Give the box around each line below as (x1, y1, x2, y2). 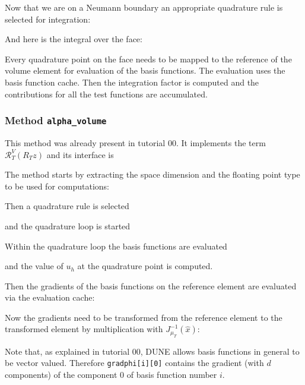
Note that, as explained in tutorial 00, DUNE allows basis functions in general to (5, 345, 300, 357)
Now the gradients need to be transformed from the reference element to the (5, 311, 282, 323)
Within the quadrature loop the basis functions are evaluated (5, 239, 227, 252)
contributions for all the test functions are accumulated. (5, 87, 208, 100)
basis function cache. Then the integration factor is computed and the (5, 75, 259, 88)
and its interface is (46, 148, 114, 160)
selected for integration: (5, 12, 91, 25)
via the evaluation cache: (5, 291, 95, 304)
